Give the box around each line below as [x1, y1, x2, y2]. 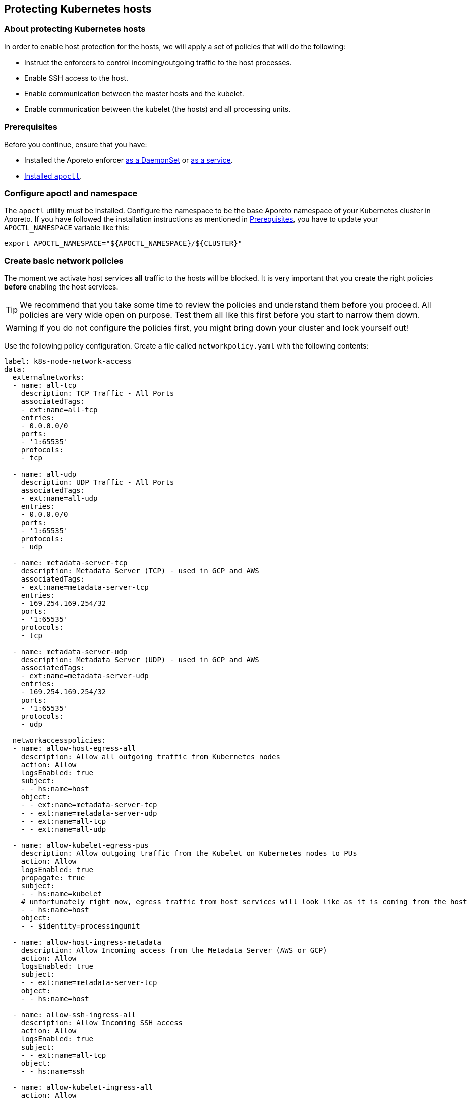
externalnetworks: [12, 373, 85, 382]
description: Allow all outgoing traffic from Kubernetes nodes [21, 752, 280, 761]
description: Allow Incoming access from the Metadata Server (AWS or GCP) [21, 946, 327, 955]
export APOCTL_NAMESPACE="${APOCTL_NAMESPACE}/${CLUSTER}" [4, 239, 243, 248]
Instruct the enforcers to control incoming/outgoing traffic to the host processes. [24, 57, 292, 67]
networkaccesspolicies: [12, 736, 106, 745]
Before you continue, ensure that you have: [4, 140, 147, 149]
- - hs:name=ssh [21, 1067, 85, 1076]
